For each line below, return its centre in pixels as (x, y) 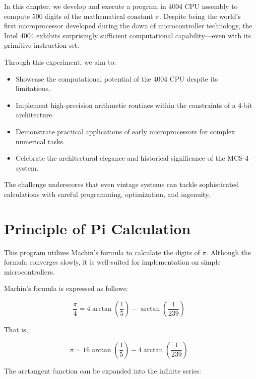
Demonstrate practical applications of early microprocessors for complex (125, 131)
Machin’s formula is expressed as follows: (66, 288)
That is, (16, 329)
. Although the (228, 252)
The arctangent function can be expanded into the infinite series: (103, 370)
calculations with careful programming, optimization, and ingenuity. (107, 194)
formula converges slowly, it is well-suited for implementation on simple (112, 262)
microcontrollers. (30, 271)
